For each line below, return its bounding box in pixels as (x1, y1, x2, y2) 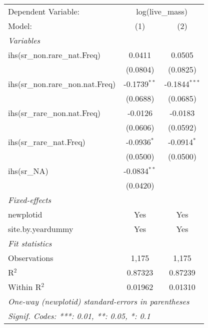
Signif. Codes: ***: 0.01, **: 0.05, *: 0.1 (8, 310, 150, 321)
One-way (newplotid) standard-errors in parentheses (8, 295, 189, 307)
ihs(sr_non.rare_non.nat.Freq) (8, 78, 116, 89)
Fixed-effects (8, 194, 51, 205)
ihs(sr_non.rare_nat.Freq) (8, 49, 101, 60)
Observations (8, 252, 53, 263)
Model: (8, 20, 32, 31)
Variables (8, 34, 40, 46)
